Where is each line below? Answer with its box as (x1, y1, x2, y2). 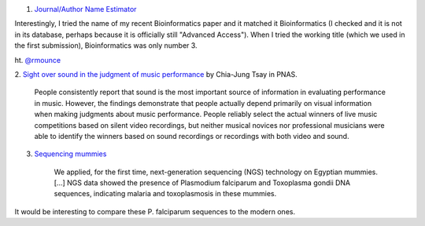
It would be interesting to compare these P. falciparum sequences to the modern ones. (14, 206, 295, 216)
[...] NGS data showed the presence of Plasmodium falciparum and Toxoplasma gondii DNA (54, 178, 351, 188)
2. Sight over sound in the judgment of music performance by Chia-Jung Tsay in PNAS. (14, 69, 298, 78)
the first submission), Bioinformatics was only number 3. (14, 41, 198, 50)
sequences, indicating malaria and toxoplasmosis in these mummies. (54, 189, 277, 199)
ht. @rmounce (14, 55, 61, 64)
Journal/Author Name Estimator (34, 5, 137, 13)
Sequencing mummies (34, 149, 107, 159)
